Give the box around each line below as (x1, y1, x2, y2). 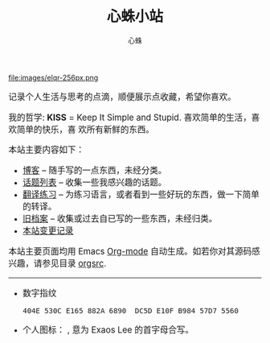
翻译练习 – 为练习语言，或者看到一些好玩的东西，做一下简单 (22, 189, 260, 200)
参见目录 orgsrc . (42, 258, 107, 269)
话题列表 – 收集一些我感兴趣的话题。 (22, 177, 167, 188)
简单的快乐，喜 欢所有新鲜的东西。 (16, 124, 155, 135)
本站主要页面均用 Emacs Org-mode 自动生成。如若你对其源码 (8, 246, 252, 257)
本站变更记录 (22, 225, 74, 237)
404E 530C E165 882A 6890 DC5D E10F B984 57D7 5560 (22, 307, 239, 316)
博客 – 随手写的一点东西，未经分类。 (22, 165, 167, 176)
